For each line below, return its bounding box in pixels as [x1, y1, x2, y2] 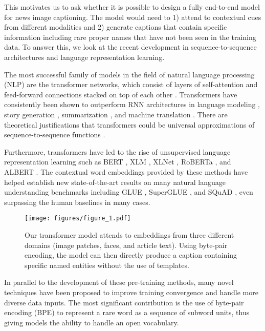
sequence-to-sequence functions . [4, 129, 105, 140]
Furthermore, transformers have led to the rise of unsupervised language [4, 146, 231, 157]
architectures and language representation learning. [4, 51, 165, 62]
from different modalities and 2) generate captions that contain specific [4, 22, 227, 32]
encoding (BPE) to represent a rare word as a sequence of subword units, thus [4, 307, 250, 318]
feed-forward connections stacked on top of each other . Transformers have [4, 89, 237, 99]
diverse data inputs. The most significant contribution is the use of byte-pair [4, 297, 244, 307]
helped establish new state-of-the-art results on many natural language [4, 176, 226, 187]
